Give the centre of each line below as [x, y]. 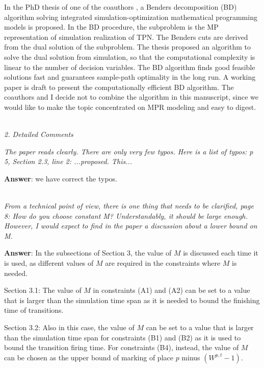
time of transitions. [34, 310]
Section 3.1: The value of [43, 290]
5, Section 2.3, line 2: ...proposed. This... [68, 161]
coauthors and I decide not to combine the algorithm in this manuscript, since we [131, 97]
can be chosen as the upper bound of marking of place [89, 357]
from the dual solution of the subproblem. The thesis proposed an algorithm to [127, 47]
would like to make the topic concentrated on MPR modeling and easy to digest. [130, 107]
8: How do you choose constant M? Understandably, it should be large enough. [126, 215]
